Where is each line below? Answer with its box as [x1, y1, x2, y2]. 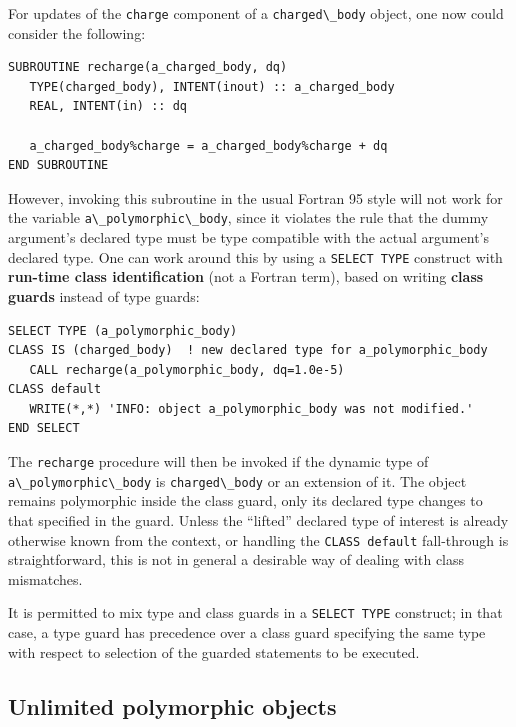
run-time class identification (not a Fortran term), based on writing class [8, 266, 484, 287]
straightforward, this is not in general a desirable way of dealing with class [8, 549, 465, 570]
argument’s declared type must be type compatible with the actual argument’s [8, 227, 489, 248]
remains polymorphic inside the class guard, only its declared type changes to [8, 490, 483, 511]
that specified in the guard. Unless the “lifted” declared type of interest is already [8, 509, 509, 530]
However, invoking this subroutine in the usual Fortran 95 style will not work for [8, 187, 503, 208]
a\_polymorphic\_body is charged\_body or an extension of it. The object [8, 470, 467, 491]
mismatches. [8, 568, 83, 589]
